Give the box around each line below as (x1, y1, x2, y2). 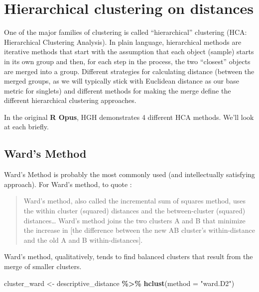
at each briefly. (4, 121, 49, 132)
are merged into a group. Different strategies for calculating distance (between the (4, 66, 255, 76)
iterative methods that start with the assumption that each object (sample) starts (4, 46, 254, 57)
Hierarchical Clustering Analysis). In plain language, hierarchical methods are (4, 36, 242, 47)
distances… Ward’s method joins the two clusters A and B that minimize (23, 215, 246, 225)
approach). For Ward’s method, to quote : (4, 179, 132, 189)
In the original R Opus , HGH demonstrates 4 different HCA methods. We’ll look (4, 111, 254, 122)
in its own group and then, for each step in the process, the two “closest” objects (4, 56, 251, 66)
